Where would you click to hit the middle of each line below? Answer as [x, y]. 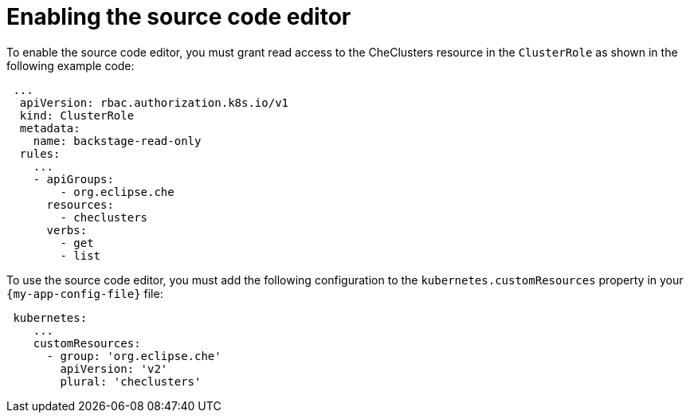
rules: [40, 153]
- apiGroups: [73, 179]
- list [80, 255]
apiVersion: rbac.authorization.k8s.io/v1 [154, 102]
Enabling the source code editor [179, 17]
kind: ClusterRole [77, 115]
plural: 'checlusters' [131, 381]
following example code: [71, 65]
